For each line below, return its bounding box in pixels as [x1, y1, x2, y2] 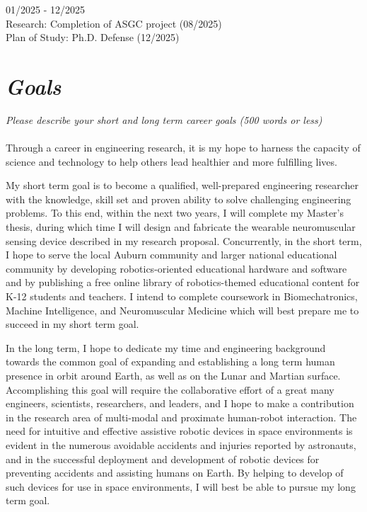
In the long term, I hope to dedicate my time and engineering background [6, 340, 326, 355]
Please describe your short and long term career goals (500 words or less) [6, 112, 322, 127]
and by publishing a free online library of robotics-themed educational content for [6, 275, 360, 290]
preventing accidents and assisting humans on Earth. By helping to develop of [6, 465, 344, 480]
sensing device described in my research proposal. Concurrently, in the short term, [6, 233, 362, 248]
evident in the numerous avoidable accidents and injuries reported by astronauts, [6, 437, 356, 452]
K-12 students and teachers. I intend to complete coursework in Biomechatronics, [6, 289, 358, 304]
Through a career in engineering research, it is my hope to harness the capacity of [6, 140, 361, 155]
